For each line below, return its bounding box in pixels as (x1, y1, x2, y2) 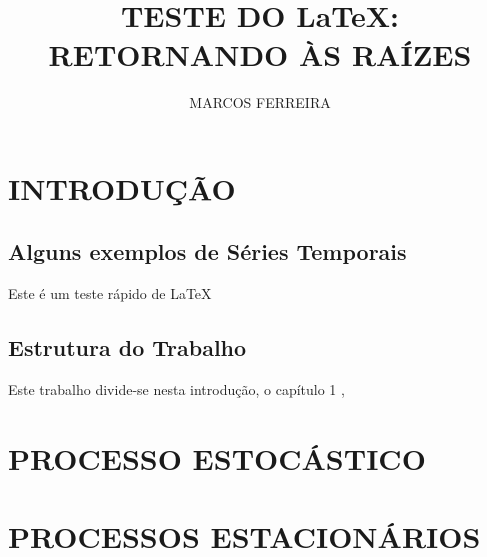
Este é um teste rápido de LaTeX (8, 283, 212, 304)
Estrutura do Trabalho (8, 332, 247, 363)
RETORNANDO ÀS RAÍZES (48, 34, 472, 75)
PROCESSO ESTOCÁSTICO (8, 437, 426, 478)
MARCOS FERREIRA (189, 92, 331, 113)
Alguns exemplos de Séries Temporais (8, 236, 407, 267)
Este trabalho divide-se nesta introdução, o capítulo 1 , (8, 379, 345, 400)
